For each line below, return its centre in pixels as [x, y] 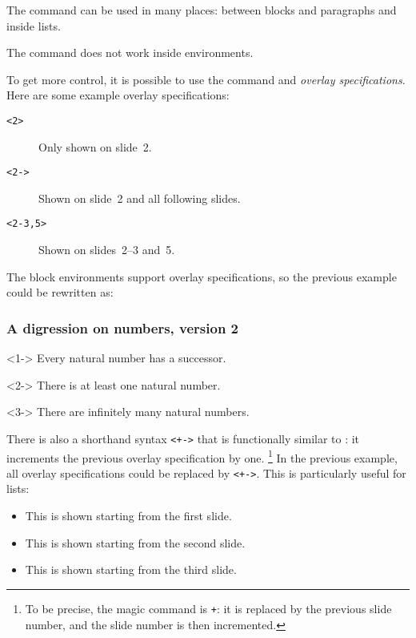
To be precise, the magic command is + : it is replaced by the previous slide [208, 608]
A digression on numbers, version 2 [123, 327]
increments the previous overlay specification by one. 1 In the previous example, [202, 456]
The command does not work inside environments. [130, 52]
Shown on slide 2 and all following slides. [140, 198]
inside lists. [34, 25]
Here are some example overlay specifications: [118, 95]
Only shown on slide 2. [95, 146]
